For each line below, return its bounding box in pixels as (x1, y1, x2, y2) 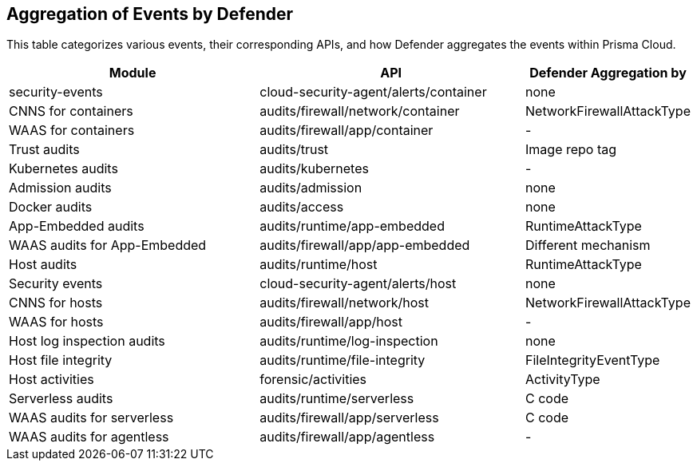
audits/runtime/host (259, 256, 378, 273)
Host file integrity (9, 352, 113, 369)
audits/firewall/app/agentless (259, 429, 435, 445)
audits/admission (259, 180, 362, 196)
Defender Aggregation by (529, 65, 687, 81)
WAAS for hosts (9, 314, 104, 330)
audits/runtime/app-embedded (259, 218, 445, 235)
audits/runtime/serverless (259, 390, 414, 407)
